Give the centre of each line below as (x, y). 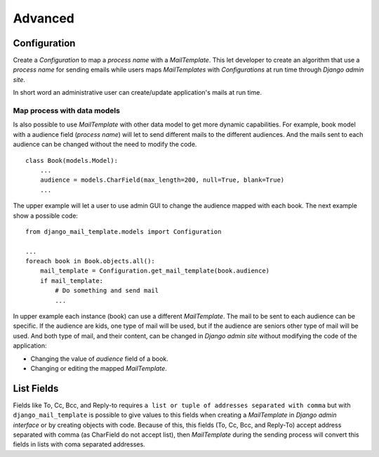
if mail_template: (72, 280)
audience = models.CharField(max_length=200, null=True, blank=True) (162, 180)
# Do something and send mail (107, 291)
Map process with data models (67, 111)
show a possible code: (46, 216)
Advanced (44, 18)
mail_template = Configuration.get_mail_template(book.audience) (155, 271)
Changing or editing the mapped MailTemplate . (99, 368)
